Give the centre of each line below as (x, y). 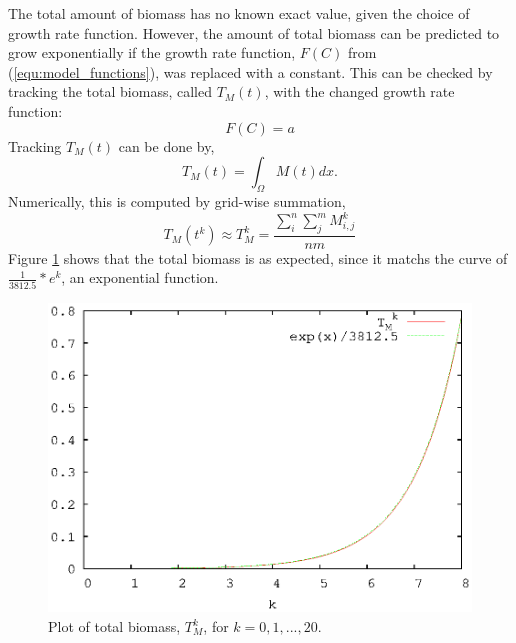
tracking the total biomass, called (110, 91)
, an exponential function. (140, 277)
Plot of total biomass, (114, 626)
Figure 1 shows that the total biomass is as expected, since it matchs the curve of (258, 257)
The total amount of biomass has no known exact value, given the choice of (239, 13)
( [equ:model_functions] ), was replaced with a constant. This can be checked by (250, 71)
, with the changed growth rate (359, 91)
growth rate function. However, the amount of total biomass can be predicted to (254, 32)
